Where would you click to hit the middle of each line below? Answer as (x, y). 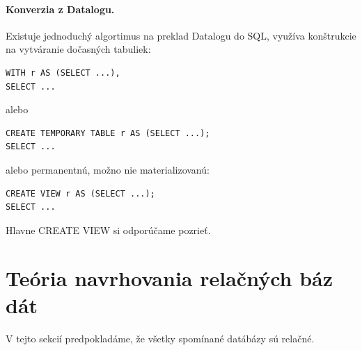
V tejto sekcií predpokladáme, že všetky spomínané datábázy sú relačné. (160, 338)
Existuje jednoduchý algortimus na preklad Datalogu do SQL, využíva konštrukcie (181, 35)
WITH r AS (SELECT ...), (63, 73)
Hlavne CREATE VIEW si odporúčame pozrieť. (108, 230)
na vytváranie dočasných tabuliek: (78, 49)
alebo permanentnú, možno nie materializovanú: (108, 169)
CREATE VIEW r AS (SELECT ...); (80, 193)
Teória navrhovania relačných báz (170, 277)
